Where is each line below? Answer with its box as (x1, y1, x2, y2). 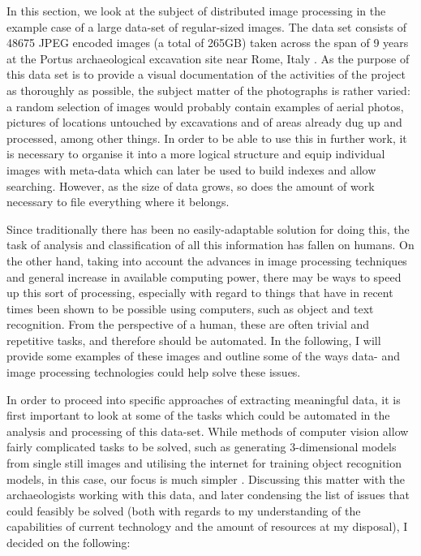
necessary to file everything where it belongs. (6, 193, 230, 210)
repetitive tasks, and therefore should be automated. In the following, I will (6, 331, 381, 348)
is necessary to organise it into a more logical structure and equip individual (6, 145, 385, 162)
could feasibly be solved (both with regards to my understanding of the (6, 502, 361, 519)
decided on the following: (6, 534, 131, 550)
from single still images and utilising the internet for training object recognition (6, 455, 402, 472)
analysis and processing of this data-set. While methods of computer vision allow (6, 422, 409, 439)
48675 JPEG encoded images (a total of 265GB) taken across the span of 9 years (6, 34, 409, 51)
